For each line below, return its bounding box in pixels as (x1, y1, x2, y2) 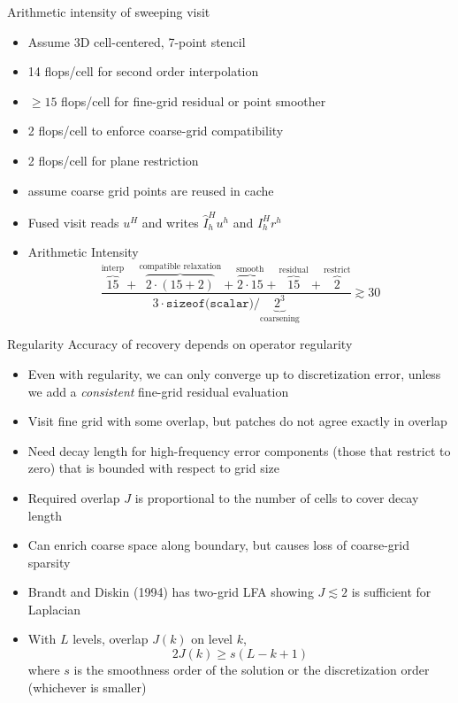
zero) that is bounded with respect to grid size (27, 459, 280, 477)
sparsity (27, 552, 71, 571)
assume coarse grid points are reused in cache (27, 181, 274, 199)
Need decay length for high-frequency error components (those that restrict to (27, 441, 451, 460)
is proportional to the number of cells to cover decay (134, 488, 419, 506)
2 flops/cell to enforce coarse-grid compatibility (27, 121, 284, 140)
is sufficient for (351, 583, 431, 601)
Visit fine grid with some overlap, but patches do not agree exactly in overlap (27, 412, 447, 430)
